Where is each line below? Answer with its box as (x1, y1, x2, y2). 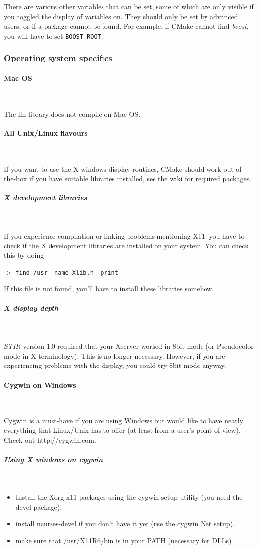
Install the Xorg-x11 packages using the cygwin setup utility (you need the (15, 492, 243, 502)
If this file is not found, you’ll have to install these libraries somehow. (4, 283, 214, 294)
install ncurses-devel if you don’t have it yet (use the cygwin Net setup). (15, 518, 235, 529)
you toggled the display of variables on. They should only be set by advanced (4, 11, 238, 21)
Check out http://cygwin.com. (4, 434, 96, 445)
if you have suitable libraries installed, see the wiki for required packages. (29, 173, 252, 183)
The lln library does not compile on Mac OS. (4, 108, 141, 119)
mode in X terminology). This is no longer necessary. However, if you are (4, 350, 225, 361)
